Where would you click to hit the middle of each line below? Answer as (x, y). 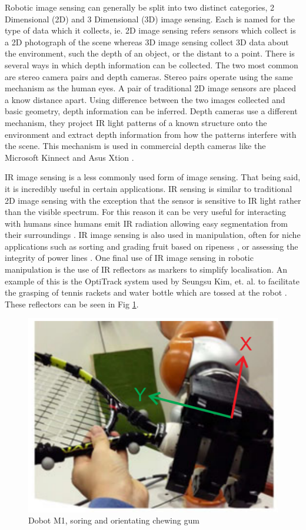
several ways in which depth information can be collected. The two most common (152, 64)
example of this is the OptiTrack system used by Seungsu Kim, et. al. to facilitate (152, 281)
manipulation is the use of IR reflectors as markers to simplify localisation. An (146, 269)
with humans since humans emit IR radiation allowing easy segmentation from (146, 223)
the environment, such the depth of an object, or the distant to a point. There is (150, 53)
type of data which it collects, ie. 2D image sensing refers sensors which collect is (150, 30)
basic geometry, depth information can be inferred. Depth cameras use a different (151, 111)
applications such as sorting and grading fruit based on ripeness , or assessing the (152, 246)
